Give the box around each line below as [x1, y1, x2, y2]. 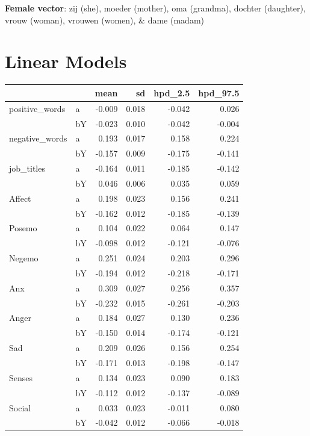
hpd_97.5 [198, 86, 240, 99]
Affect [9, 192, 31, 204]
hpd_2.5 [153, 86, 190, 99]
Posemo [9, 222, 37, 234]
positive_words [9, 102, 66, 114]
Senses [9, 371, 33, 384]
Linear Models [5, 49, 127, 73]
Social [9, 401, 31, 414]
